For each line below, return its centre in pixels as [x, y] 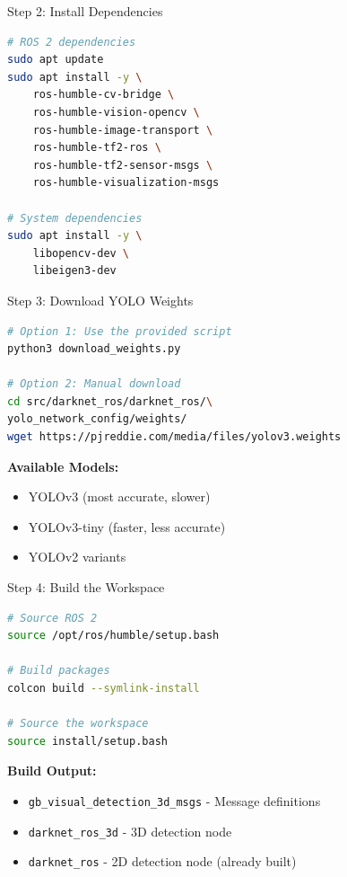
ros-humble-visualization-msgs [126, 183]
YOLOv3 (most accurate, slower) [119, 496]
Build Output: [52, 771]
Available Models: [63, 466]
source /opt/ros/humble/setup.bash [113, 636]
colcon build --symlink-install [104, 688]
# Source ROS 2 [52, 618]
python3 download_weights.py [94, 349]
